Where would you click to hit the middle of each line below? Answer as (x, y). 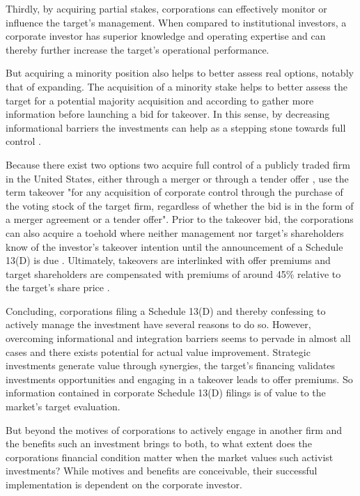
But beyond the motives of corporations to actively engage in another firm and (174, 429)
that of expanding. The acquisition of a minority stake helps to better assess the (177, 86)
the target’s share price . (58, 287)
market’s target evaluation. (63, 406)
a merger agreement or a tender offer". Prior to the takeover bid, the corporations (180, 219)
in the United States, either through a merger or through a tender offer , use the (177, 178)
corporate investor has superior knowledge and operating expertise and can (166, 36)
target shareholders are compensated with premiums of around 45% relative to (173, 273)
